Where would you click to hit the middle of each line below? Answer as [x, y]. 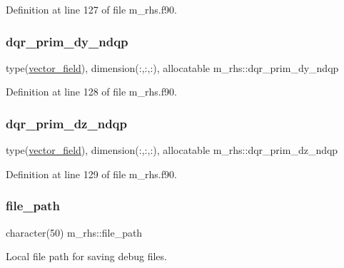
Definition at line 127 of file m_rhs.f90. [91, 9]
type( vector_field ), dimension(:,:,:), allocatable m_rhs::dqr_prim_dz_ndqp [172, 150]
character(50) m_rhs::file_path [74, 232]
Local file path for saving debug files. [86, 256]
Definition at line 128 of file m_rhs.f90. [91, 92]
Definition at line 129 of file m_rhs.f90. [91, 174]
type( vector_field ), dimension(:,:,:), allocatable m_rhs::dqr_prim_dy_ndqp [172, 67]
